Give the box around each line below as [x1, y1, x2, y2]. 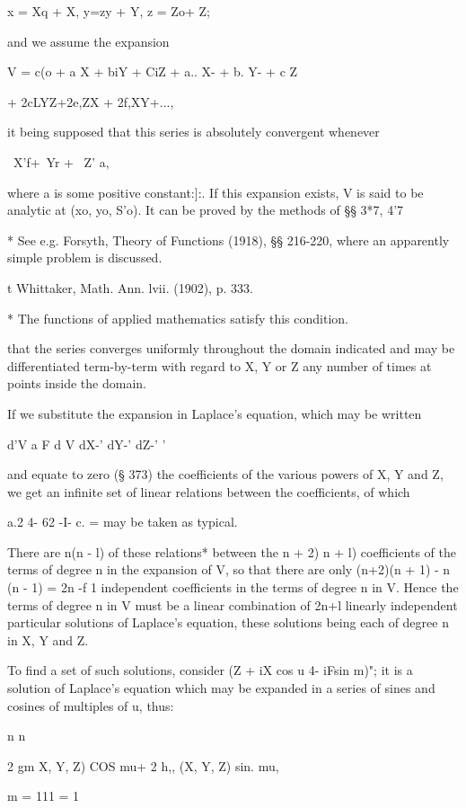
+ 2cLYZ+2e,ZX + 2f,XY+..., [7, 92, 174, 111]
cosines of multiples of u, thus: [7, 696, 174, 715]
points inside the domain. [7, 374, 146, 393]
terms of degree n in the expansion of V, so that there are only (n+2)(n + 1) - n [7, 560, 451, 579]
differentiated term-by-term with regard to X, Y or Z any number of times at [7, 356, 432, 375]
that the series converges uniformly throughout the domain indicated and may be [7, 339, 455, 358]
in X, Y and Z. [7, 630, 89, 649]
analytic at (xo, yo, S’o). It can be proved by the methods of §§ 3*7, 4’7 [7, 200, 404, 219]
